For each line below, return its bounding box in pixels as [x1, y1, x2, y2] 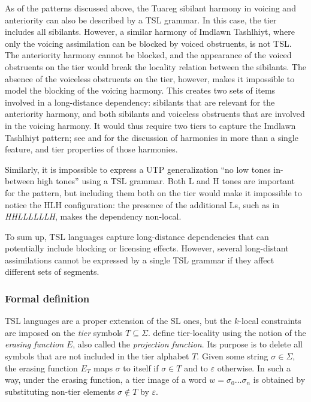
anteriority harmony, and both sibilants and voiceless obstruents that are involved [5, 107, 305, 120]
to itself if [123, 361, 159, 374]
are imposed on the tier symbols [5, 326, 123, 338]
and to [184, 361, 208, 374]
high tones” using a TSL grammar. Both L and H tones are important [37, 175, 295, 187]
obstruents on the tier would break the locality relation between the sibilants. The [5, 60, 306, 73]
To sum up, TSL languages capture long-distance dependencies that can [5, 230, 269, 242]
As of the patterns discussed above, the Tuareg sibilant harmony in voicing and [5, 2, 296, 14]
